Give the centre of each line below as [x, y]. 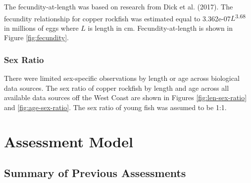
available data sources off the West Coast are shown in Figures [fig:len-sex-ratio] [125, 97]
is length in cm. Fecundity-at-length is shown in [160, 28]
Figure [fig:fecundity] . [36, 37]
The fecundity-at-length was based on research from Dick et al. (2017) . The [119, 6]
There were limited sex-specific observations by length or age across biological [122, 78]
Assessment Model [69, 141]
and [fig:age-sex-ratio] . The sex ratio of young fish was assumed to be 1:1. [115, 107]
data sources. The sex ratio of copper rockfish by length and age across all [117, 88]
